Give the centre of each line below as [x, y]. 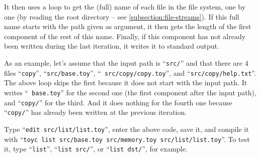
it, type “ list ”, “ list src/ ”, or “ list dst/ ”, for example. [96, 149]
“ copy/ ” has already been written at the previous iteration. [96, 112]
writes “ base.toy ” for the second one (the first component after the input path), [130, 92]
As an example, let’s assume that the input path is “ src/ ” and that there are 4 [126, 62]
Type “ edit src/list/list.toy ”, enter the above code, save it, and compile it [126, 129]
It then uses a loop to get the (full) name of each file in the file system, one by [125, 7]
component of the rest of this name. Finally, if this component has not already [125, 36]
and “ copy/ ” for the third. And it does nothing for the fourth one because [118, 102]
